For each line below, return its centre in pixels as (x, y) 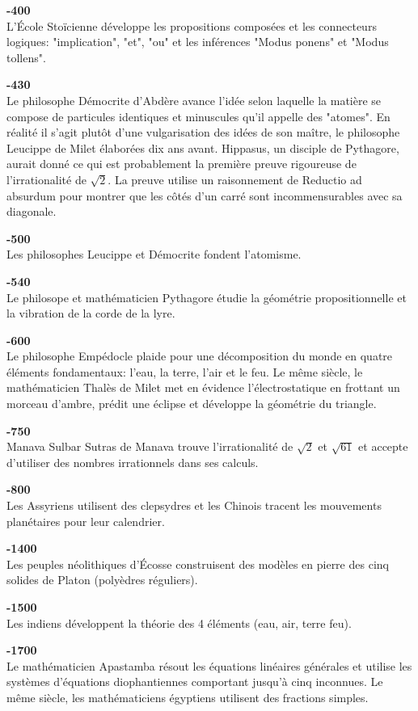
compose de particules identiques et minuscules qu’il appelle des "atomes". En (198, 116)
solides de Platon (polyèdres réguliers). (102, 580)
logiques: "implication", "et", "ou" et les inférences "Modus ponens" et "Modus (198, 42)
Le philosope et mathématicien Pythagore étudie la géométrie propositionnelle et (207, 297)
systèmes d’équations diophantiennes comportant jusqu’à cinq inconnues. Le (195, 682)
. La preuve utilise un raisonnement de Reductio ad (235, 179)
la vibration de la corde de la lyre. (91, 313)
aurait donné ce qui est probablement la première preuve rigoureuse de (182, 164)
